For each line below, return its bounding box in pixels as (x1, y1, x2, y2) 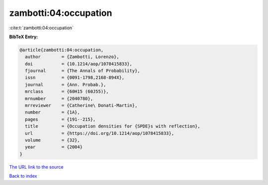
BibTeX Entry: (9, 34, 38, 40)
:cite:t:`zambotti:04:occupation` (9, 25, 74, 31)
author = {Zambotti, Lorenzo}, (25, 54, 119, 60)
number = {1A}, (25, 110, 80, 115)
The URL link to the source (9, 164, 64, 170)
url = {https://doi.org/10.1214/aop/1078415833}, (25, 130, 174, 136)
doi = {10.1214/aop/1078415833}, (25, 61, 133, 66)
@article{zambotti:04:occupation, (19, 47, 104, 53)
